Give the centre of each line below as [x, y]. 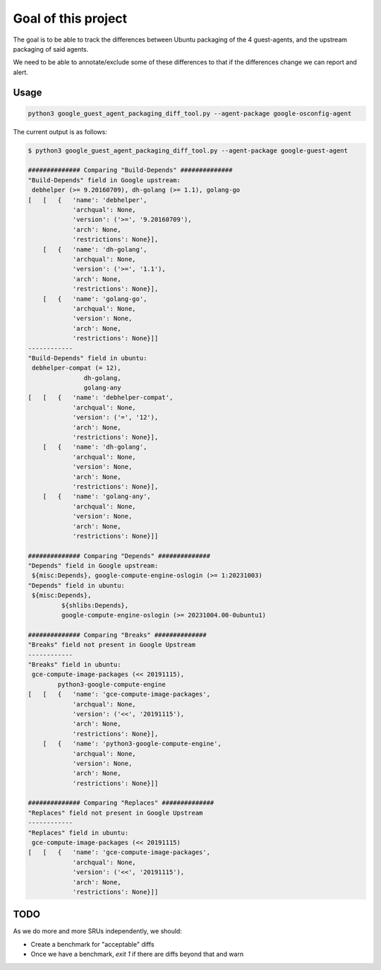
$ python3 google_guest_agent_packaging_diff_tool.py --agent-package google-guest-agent [188, 150]
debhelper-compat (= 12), [77, 368]
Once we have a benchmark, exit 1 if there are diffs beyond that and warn [137, 954]
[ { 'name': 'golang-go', [95, 299]
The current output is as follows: [60, 131]
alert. [20, 72]
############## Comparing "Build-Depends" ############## [130, 170]
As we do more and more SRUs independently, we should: [98, 931]
